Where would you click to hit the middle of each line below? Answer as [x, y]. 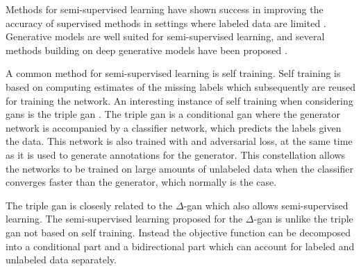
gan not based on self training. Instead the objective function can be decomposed [178, 232]
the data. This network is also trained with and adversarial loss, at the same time [179, 141]
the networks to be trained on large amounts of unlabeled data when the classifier [179, 168]
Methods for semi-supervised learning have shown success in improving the [165, 9]
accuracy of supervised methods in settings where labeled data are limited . [166, 23]
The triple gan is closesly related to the [89, 205]
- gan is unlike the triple [303, 219]
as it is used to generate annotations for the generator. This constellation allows [176, 154]
